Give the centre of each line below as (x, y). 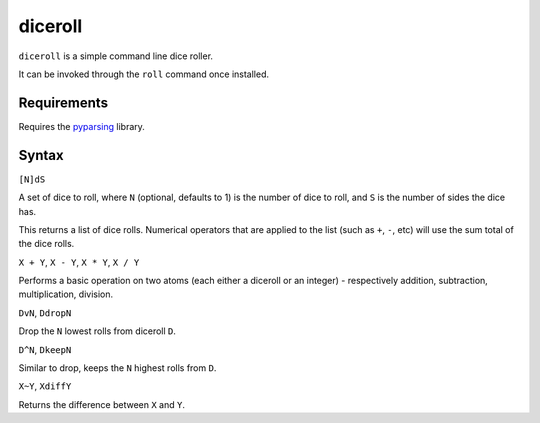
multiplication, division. (66, 294)
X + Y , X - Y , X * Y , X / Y (79, 262)
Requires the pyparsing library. (81, 126)
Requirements (63, 102)
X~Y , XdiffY (45, 386)
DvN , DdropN (45, 312)
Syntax (41, 155)
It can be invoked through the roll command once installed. (144, 74)
